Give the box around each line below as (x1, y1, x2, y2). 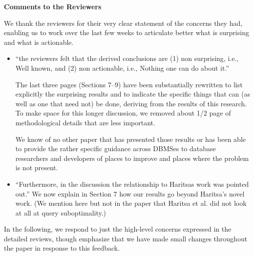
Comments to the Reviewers (4, 1, 102, 11)
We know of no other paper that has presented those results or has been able (15, 134, 246, 144)
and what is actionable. (4, 37, 74, 47)
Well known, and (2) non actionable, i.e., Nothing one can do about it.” (15, 62, 229, 73)
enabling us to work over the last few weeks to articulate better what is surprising (4, 27, 249, 38)
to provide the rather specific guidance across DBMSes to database (15, 143, 216, 154)
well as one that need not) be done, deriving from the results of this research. (15, 98, 247, 108)
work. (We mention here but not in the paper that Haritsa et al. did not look (15, 198, 247, 208)
